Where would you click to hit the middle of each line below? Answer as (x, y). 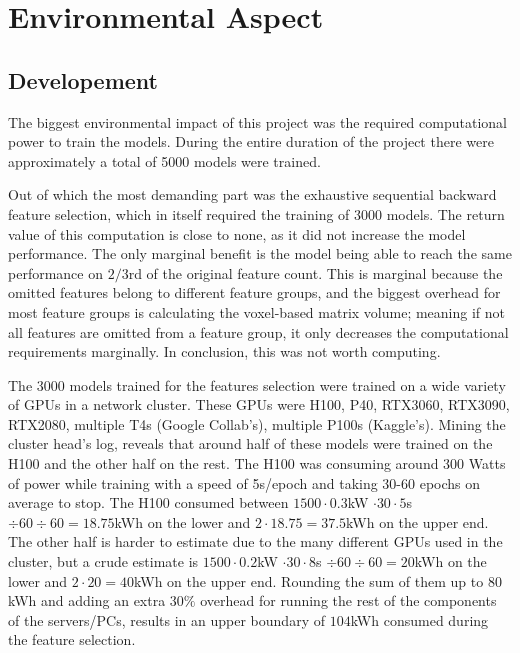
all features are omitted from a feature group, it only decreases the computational (258, 331)
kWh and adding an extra (87, 600)
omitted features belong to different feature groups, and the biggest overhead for (254, 292)
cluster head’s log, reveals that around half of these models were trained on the (250, 443)
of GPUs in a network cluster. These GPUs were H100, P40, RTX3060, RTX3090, (259, 404)
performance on (55, 272)
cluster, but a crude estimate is (103, 561)
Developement (83, 79)
